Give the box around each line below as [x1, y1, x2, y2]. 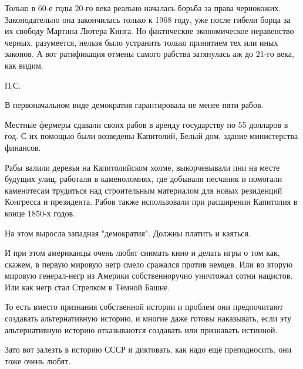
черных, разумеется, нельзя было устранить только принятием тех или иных [5, 36, 278, 48]
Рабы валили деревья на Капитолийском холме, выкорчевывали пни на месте [5, 161, 280, 173]
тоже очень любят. [5, 354, 71, 367]
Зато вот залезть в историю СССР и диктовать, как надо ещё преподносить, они [5, 343, 292, 356]
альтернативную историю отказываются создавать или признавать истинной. [5, 323, 278, 336]
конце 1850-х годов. [5, 206, 75, 219]
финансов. [5, 141, 41, 153]
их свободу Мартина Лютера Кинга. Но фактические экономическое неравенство [5, 25, 294, 37]
